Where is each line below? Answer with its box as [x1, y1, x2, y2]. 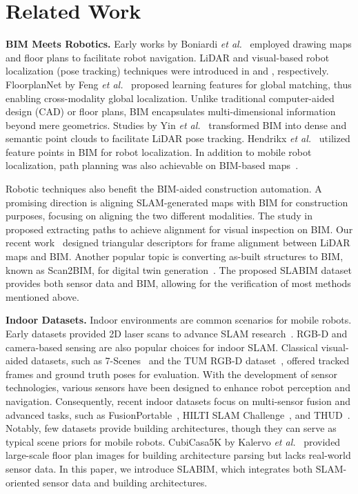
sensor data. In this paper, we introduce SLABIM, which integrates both [6, 461, 312, 475]
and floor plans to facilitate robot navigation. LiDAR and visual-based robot [6, 50, 330, 64]
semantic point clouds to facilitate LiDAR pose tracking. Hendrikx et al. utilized [6, 131, 350, 146]
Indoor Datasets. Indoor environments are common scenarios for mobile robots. [6, 313, 352, 327]
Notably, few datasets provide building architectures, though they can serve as [6, 421, 337, 435]
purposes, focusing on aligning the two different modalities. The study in [6, 208, 312, 223]
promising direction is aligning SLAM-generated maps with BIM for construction [6, 195, 348, 209]
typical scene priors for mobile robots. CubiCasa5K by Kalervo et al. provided [6, 434, 341, 448]
